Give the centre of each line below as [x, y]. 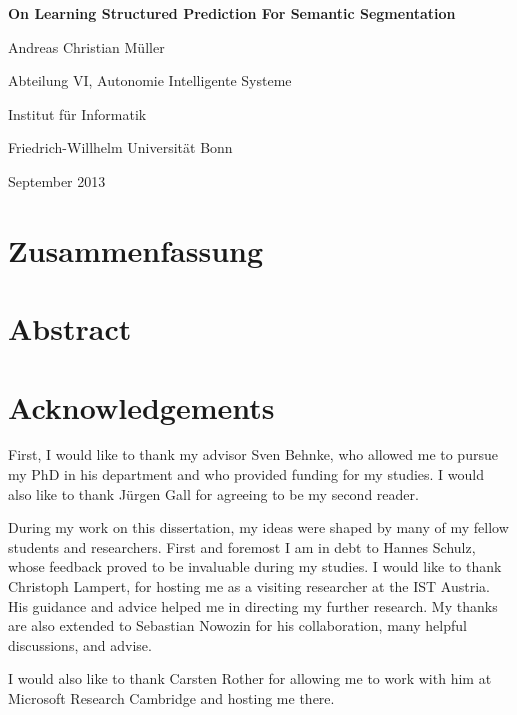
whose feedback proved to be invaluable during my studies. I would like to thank [255, 566]
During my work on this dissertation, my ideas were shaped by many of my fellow [258, 527]
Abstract [70, 328]
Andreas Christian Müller [86, 46]
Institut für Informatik [77, 113]
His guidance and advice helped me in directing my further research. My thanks [253, 605]
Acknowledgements [141, 406]
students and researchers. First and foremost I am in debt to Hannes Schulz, [242, 546]
